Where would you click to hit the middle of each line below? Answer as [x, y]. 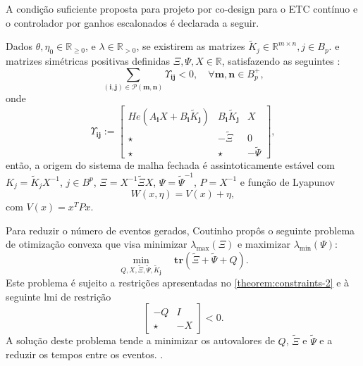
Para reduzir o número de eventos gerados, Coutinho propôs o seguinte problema [180, 230]
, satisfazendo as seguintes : [281, 61]
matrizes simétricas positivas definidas [88, 61]
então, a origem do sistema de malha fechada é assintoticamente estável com [170, 165]
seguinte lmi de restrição [59, 296]
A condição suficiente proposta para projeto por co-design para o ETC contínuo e [182, 8]
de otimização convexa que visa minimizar [97, 244]
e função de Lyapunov [288, 181]
